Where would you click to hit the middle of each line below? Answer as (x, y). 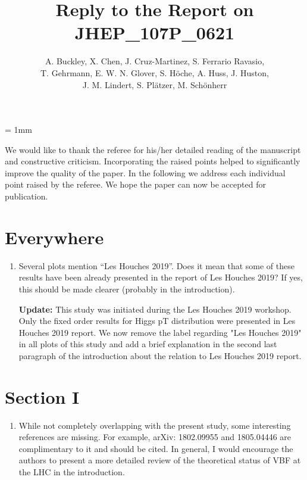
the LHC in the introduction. (72, 472)
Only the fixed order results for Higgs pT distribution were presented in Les (157, 321)
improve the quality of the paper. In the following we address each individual (145, 172)
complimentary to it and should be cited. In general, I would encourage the (156, 448)
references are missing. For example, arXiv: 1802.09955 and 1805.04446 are (155, 437)
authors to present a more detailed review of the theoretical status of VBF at (160, 460)
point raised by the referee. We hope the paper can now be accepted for (135, 184)
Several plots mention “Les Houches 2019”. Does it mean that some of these (156, 265)
